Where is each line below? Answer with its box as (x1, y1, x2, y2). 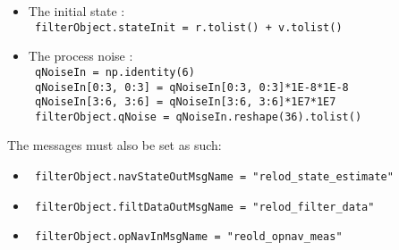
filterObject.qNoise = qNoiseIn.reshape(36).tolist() (34, 110, 362, 123)
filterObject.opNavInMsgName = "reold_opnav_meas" (34, 230, 343, 244)
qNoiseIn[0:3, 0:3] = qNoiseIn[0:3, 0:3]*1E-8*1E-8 (34, 80, 349, 94)
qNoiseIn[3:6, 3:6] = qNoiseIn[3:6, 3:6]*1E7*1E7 (34, 96, 336, 109)
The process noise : (28, 46, 133, 65)
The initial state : (28, 2, 125, 20)
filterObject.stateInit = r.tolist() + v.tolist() (34, 21, 343, 34)
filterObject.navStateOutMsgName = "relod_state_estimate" (34, 171, 394, 184)
